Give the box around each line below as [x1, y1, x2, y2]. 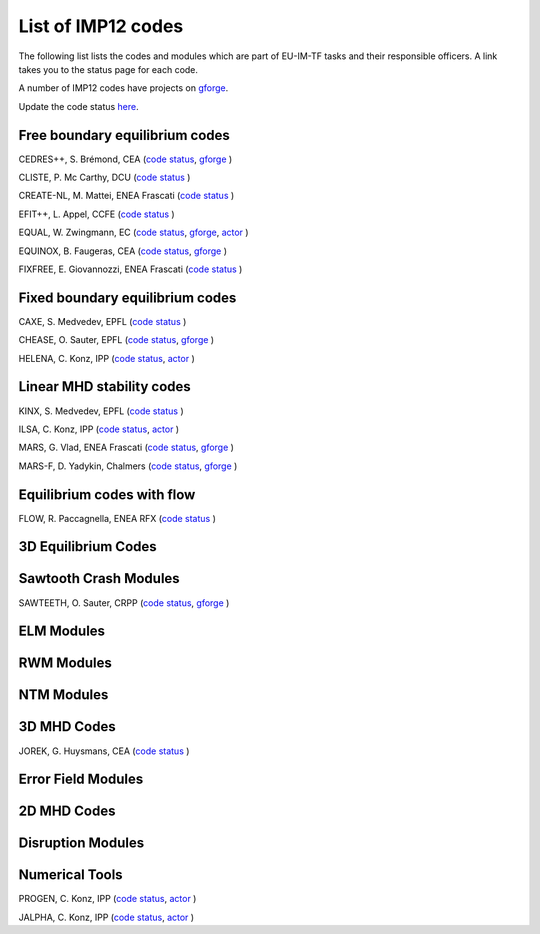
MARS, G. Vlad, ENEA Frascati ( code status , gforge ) [18, 441, 235, 454]
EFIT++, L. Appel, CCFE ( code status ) [18, 208, 175, 220]
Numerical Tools [18, 866, 124, 884]
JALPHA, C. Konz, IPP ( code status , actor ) [18, 911, 195, 923]
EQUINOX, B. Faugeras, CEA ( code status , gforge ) [18, 245, 228, 257]
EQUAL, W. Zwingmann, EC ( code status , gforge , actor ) [18, 226, 249, 239]
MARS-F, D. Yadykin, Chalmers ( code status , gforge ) [18, 460, 238, 472]
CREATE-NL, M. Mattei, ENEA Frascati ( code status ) [18, 190, 235, 202]
